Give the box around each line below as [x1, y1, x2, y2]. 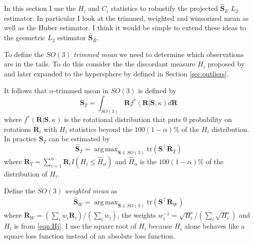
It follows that [4, 85, 47, 95]
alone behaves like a [184, 221, 245, 231]
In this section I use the [4, 3, 76, 13]
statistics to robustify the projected [111, 3, 218, 13]
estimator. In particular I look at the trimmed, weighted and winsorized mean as [4, 12, 249, 23]
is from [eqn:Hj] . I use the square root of [14, 221, 137, 231]
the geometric [4, 32, 46, 43]
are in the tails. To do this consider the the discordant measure [4, 59, 196, 69]
